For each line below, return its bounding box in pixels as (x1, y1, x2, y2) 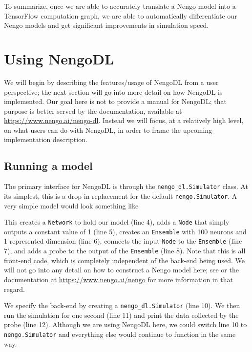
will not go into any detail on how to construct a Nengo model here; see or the (4, 265, 239, 275)
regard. (4, 284, 25, 294)
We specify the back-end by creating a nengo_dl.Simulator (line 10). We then (4, 300, 240, 311)
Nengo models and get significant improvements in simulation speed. (4, 20, 209, 30)
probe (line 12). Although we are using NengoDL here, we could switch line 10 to (4, 319, 247, 330)
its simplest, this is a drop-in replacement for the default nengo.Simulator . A (4, 190, 237, 201)
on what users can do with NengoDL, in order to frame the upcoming (4, 124, 212, 135)
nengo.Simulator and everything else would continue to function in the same (4, 329, 236, 339)
